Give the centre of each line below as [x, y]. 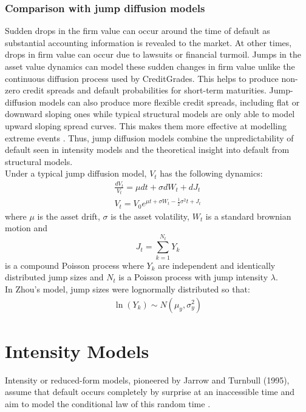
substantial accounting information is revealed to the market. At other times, [148, 42]
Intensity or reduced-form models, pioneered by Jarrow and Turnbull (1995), [147, 380]
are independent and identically [217, 265]
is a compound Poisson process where [74, 265]
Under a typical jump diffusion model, [76, 173]
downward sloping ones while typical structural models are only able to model [150, 114]
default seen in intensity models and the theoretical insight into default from [147, 150]
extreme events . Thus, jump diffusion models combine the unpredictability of [149, 137]
